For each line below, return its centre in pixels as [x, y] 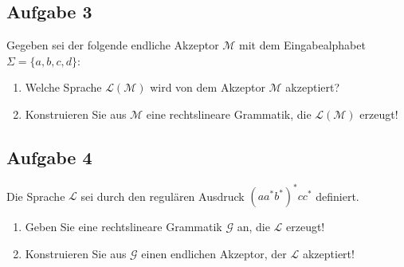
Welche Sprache [63, 87]
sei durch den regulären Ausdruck [163, 196]
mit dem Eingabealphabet [302, 45]
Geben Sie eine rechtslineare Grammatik [124, 227]
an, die [253, 227]
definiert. [337, 196]
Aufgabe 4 [49, 157]
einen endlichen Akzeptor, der [214, 253]
